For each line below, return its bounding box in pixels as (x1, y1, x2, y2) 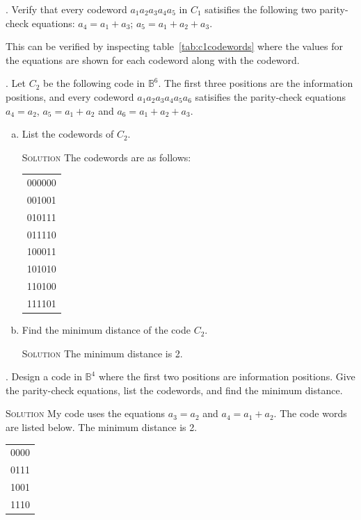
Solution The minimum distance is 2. (22, 346, 183, 360)
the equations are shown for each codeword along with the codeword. (6, 52, 300, 67)
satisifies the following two (204, 2, 316, 16)
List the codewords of (22, 127, 114, 141)
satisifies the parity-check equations (195, 89, 346, 104)
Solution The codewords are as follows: (22, 149, 191, 164)
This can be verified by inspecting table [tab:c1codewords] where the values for (6, 39, 344, 54)
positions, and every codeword (6, 89, 134, 104)
